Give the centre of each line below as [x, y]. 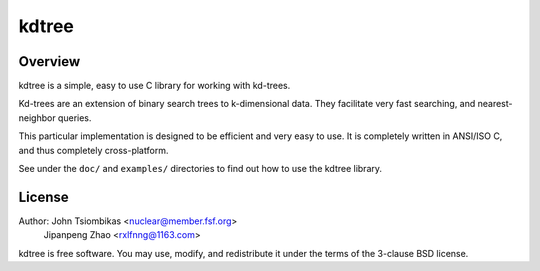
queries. [74, 117]
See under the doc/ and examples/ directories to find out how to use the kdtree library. [200, 169]
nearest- [495, 104]
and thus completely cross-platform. [93, 150]
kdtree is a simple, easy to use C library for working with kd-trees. [154, 86]
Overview [49, 61]
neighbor [37, 117]
